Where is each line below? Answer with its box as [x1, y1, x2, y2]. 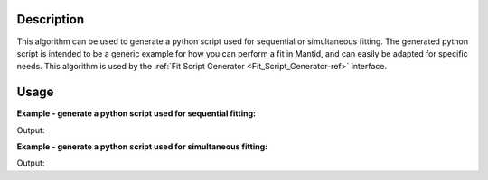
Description [16, 12, 85, 27]
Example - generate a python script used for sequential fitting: [16, 108, 257, 119]
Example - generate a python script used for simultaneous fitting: [16, 140, 268, 152]
